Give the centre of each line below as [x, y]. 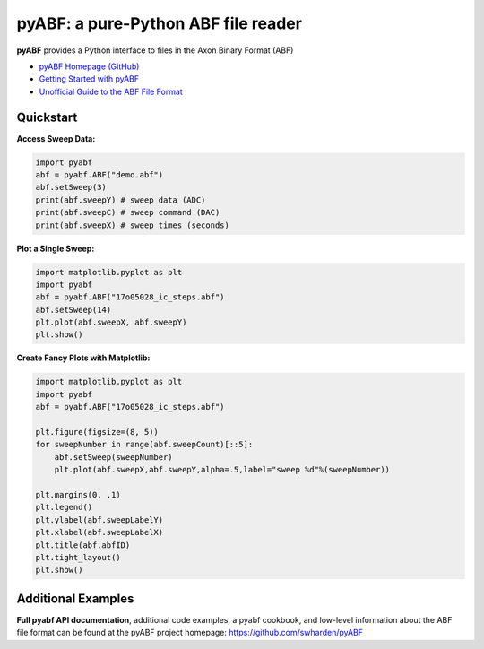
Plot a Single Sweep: [56, 248]
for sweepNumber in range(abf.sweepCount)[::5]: [144, 445]
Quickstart [47, 117]
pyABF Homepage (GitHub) [89, 66]
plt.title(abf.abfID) [83, 545]
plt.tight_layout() [78, 557]
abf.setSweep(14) [73, 310]
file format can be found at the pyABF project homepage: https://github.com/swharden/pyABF [190, 633]
